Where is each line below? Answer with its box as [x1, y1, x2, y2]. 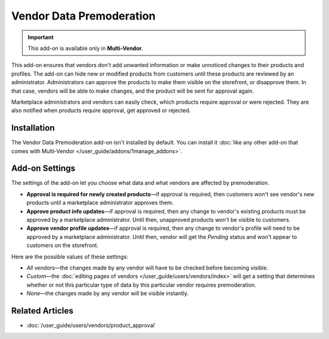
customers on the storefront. [26, 241, 99, 249]
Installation [11, 123, 55, 134]
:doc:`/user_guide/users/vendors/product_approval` [26, 322, 157, 329]
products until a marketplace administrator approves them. [26, 199, 174, 207]
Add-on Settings [11, 163, 76, 174]
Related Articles [11, 305, 74, 316]
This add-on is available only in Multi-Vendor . [27, 45, 143, 52]
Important [27, 34, 54, 41]
